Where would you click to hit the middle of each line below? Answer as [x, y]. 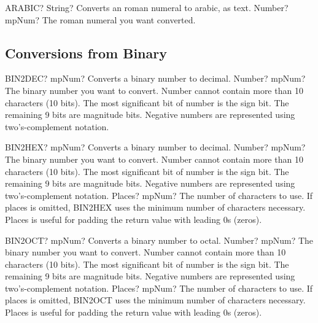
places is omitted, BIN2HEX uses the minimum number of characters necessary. [155, 207]
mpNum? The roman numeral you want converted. [100, 19]
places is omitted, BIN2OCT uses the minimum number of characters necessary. [155, 300]
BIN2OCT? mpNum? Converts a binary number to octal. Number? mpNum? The [159, 240]
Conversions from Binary [86, 53]
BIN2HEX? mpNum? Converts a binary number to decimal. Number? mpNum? [155, 147]
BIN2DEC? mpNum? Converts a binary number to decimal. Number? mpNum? [155, 78]
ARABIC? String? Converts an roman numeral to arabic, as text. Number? [147, 7]
